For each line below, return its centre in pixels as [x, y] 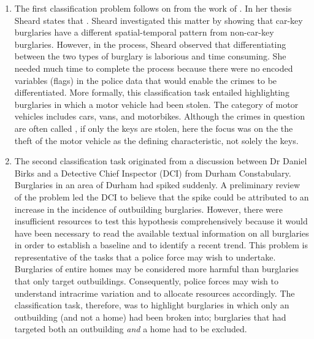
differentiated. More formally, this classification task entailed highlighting [152, 92]
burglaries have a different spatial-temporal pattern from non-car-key [144, 32]
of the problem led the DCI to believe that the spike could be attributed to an [162, 196]
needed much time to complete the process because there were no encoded [154, 68]
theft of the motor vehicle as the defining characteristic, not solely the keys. [156, 140]
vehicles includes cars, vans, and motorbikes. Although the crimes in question [159, 116]
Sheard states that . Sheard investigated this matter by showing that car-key [159, 20]
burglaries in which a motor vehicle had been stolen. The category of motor [156, 104]
